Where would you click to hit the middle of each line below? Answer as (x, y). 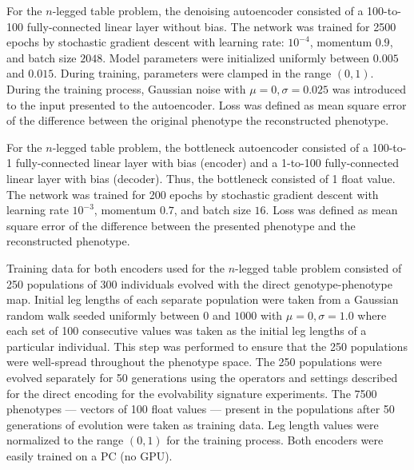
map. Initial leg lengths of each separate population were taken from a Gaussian (203, 299)
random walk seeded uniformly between (103, 315)
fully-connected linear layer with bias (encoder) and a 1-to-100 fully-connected (207, 163)
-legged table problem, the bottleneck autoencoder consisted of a (210, 147)
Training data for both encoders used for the (115, 267)
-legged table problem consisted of (318, 267)
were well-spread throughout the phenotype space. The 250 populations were (194, 362)
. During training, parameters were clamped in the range (193, 73)
